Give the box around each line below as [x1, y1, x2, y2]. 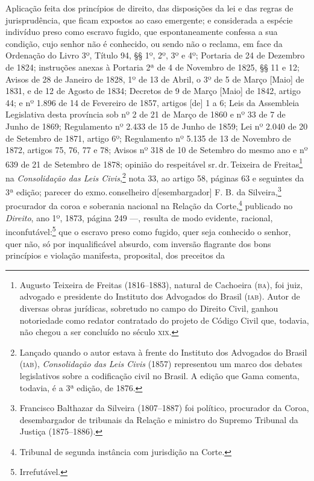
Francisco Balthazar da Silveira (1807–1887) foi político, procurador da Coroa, [19, 401, 309, 414]
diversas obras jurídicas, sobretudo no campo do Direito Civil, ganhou [19, 301, 278, 314]
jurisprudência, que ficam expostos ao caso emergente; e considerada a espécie [5, 13, 293, 26]
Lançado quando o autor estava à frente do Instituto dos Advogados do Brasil [19, 345, 307, 358]
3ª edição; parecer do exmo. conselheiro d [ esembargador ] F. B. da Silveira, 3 [5, 184, 281, 198]
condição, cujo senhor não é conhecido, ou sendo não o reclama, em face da [5, 37, 283, 49]
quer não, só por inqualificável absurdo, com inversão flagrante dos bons [5, 237, 271, 250]
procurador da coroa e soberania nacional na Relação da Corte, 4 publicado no [5, 198, 293, 212]
